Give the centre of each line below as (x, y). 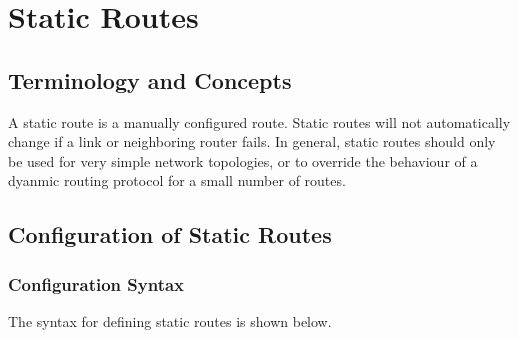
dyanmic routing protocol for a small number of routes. (177, 180)
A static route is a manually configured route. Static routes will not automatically (259, 121)
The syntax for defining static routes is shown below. (170, 320)
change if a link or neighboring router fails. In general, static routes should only (252, 141)
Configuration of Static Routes (170, 234)
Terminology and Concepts (150, 79)
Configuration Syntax (96, 283)
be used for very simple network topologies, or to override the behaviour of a (243, 160)
